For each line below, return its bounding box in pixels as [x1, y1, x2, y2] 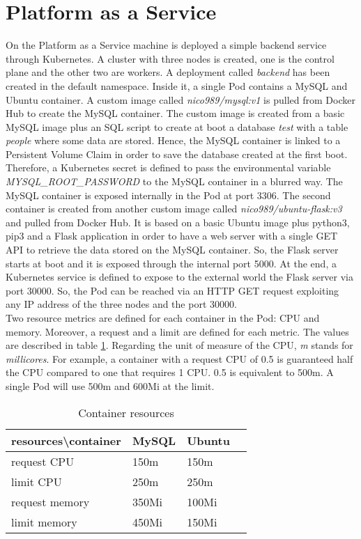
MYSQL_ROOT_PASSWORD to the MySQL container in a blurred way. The [6, 174, 343, 189]
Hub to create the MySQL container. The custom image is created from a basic [6, 106, 345, 120]
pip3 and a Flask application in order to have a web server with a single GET [6, 228, 338, 243]
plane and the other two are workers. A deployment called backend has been [6, 65, 330, 79]
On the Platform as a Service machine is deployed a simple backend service [6, 38, 327, 52]
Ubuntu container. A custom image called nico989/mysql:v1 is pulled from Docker [6, 92, 355, 107]
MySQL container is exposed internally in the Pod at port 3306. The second [6, 187, 331, 202]
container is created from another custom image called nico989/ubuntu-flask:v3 [6, 201, 342, 216]
